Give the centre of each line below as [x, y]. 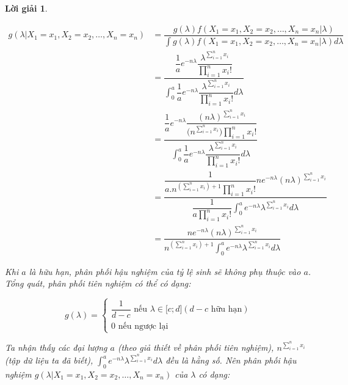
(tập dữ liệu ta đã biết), [49, 360]
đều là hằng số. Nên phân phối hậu [231, 360]
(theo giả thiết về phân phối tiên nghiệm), [196, 347]
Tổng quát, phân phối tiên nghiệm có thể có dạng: [98, 283]
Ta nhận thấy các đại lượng [56, 347]
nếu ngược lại [143, 327]
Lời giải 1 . [26, 8]
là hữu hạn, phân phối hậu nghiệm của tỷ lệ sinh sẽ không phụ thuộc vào [165, 271]
